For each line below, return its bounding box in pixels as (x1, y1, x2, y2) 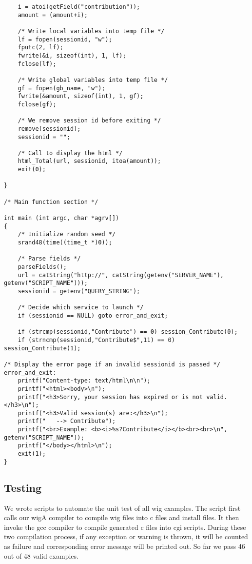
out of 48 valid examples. (4, 550, 78, 561)
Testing (4, 480, 41, 495)
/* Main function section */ (4, 198, 98, 205)
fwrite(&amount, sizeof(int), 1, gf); (18, 93, 144, 100)
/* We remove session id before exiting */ (18, 117, 161, 124)
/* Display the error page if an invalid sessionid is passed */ (4, 361, 220, 368)
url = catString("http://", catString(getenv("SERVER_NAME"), (18, 271, 224, 279)
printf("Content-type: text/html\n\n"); (18, 377, 151, 384)
